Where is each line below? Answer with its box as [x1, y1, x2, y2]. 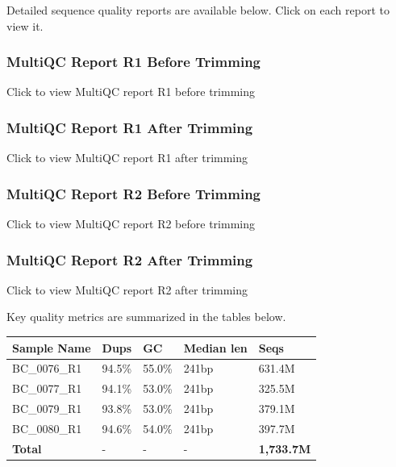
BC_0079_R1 [12, 400, 82, 417]
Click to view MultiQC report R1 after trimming [6, 149, 248, 166]
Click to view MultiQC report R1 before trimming [6, 83, 255, 100]
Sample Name [12, 339, 91, 356]
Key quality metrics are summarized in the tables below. [6, 308, 286, 325]
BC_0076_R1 [12, 360, 82, 377]
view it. [6, 17, 44, 34]
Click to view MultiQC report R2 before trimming [6, 215, 255, 232]
